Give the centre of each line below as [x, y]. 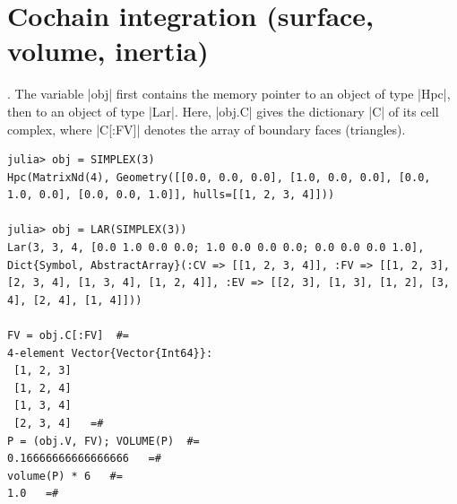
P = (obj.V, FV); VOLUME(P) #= [103, 441]
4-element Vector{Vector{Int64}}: [110, 353]
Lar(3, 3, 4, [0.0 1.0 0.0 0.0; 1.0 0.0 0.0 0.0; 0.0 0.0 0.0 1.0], [216, 248]
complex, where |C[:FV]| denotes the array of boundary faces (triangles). [207, 129]
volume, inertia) [108, 51]
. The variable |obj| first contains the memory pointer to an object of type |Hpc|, [229, 94]
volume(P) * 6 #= [65, 476]
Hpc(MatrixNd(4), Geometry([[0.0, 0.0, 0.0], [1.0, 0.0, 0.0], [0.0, [219, 177]
